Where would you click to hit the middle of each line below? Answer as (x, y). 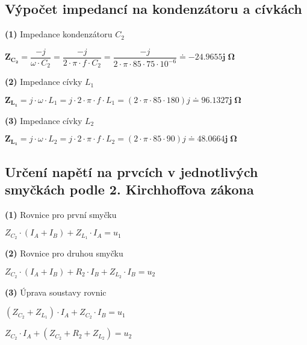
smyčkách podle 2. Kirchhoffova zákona (129, 189)
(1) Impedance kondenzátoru (59, 34)
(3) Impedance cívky (44, 120)
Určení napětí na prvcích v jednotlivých (132, 171)
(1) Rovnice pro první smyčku (61, 214)
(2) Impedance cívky (44, 82)
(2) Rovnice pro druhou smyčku (64, 253)
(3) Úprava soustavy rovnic (56, 292)
